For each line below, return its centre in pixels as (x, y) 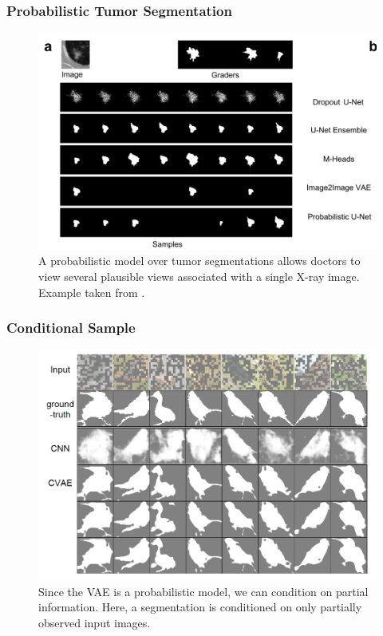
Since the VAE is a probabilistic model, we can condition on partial (203, 591)
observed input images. (95, 622)
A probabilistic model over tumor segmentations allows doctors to (199, 261)
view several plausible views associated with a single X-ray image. (199, 277)
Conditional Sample (71, 328)
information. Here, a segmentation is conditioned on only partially (200, 607)
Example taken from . (92, 292)
